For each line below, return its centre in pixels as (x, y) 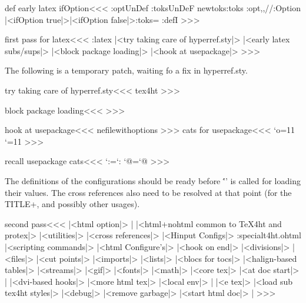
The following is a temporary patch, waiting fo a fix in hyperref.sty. (126, 70)
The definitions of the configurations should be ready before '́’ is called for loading (153, 180)
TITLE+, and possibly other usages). (72, 204)
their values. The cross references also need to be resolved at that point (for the (148, 192)
